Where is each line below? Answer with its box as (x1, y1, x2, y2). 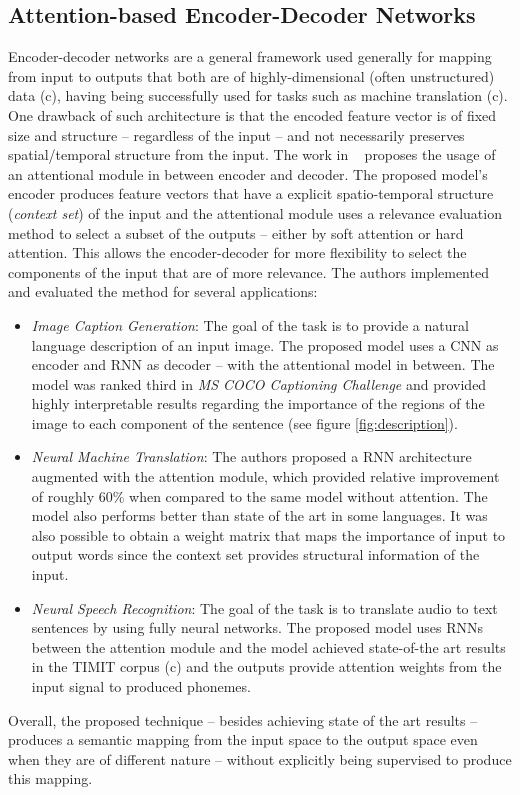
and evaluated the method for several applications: (8, 281, 318, 302)
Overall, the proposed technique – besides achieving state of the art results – (8, 709, 478, 730)
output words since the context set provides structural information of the (31, 544, 480, 565)
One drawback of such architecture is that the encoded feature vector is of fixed (8, 104, 497, 125)
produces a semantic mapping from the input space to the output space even (8, 729, 478, 750)
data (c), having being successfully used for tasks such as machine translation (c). (8, 85, 508, 106)
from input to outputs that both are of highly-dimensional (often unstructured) (8, 65, 495, 86)
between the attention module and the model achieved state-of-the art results (31, 636, 506, 657)
